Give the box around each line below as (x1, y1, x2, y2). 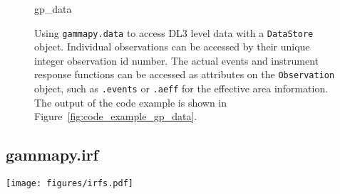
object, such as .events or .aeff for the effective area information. (34, 81, 329, 96)
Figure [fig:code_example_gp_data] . (34, 109, 197, 124)
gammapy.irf (6, 144, 98, 166)
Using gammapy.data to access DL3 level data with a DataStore (34, 25, 314, 40)
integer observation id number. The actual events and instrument (34, 53, 319, 68)
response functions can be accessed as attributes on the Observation (34, 67, 335, 82)
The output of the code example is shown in (34, 95, 227, 109)
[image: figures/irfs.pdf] (6, 178, 133, 189)
